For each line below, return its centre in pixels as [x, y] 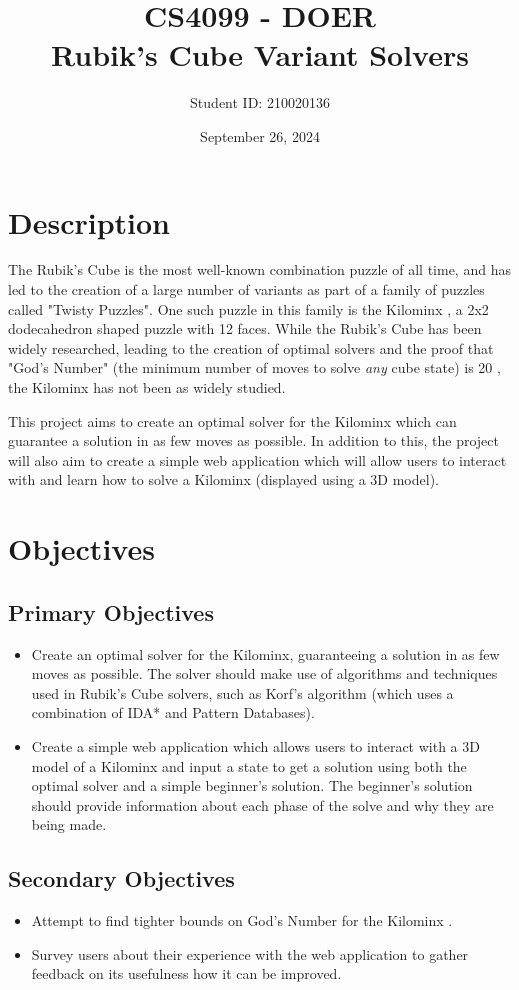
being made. [69, 824]
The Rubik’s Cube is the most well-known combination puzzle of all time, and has [259, 269]
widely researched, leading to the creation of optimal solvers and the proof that [251, 347]
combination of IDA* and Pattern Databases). [173, 712]
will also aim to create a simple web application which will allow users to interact [257, 459]
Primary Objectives [111, 611]
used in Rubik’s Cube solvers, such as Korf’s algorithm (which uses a [242, 692]
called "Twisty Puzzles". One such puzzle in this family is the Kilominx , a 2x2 [248, 308]
